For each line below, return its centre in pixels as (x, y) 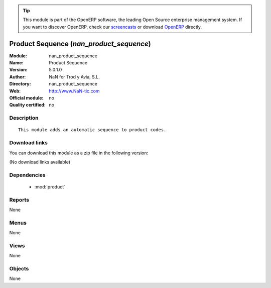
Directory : (20, 84)
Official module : (26, 98)
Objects (19, 269)
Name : (16, 63)
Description (24, 118)
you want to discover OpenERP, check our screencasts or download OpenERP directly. (112, 27)
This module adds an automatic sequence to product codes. (92, 130)
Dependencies (28, 175)
